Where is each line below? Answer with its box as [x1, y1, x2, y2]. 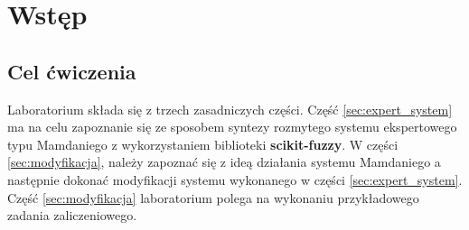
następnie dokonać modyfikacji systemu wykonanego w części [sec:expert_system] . [7, 170, 463, 189]
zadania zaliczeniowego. [7, 206, 137, 225]
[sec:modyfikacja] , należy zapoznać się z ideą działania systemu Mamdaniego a [7, 152, 441, 171]
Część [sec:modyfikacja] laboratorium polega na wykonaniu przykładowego [7, 188, 419, 207]
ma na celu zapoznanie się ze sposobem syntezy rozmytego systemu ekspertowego [7, 117, 457, 136]
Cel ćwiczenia [7, 57, 136, 85]
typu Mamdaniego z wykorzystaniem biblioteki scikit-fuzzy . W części [7, 134, 399, 153]
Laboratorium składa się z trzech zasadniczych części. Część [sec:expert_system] [7, 99, 453, 118]
